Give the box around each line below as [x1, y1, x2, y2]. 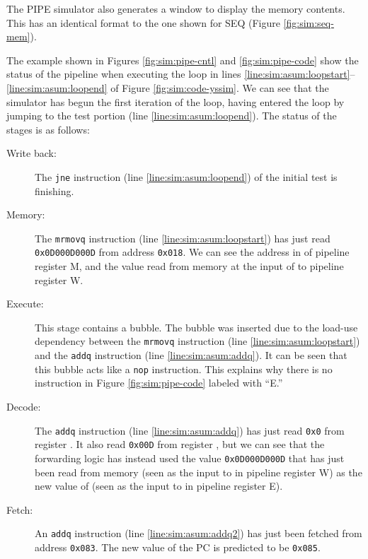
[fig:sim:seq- [283, 15, 334, 30]
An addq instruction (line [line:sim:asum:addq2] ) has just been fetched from [35, 526, 362, 541]
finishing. [35, 183, 74, 198]
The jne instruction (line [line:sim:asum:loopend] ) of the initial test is [35, 169, 338, 184]
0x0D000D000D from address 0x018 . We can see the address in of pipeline [35, 245, 350, 259]
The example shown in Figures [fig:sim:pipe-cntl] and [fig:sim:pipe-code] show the [6, 52, 359, 67]
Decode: [6, 399, 41, 414]
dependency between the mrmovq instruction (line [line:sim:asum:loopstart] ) [35, 334, 360, 348]
